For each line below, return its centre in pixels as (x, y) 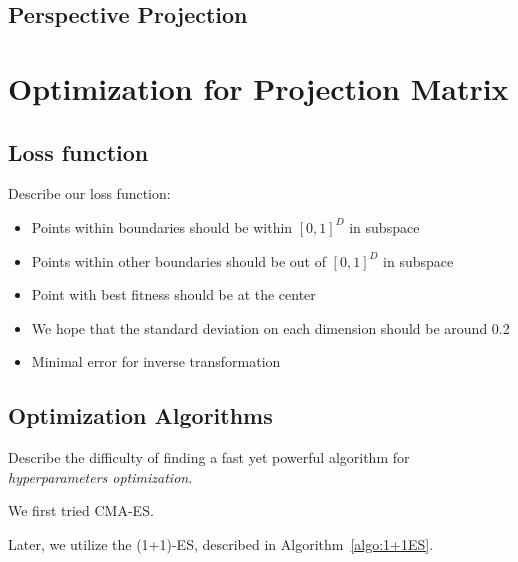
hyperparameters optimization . (100, 476)
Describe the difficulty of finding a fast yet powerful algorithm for (209, 457)
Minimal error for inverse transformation (156, 361)
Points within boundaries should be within (162, 226)
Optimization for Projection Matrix (258, 87)
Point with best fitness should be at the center (173, 294)
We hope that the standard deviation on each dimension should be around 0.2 (270, 327)
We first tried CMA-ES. (81, 510)
